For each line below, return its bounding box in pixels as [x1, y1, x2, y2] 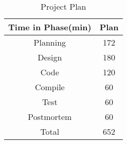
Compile [34, 81, 65, 93]
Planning [33, 36, 66, 48]
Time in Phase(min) [8, 21, 92, 33]
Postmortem [28, 111, 72, 122]
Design [38, 51, 62, 63]
